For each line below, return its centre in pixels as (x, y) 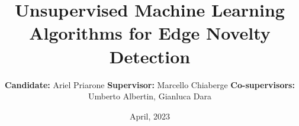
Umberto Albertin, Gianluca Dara (150, 96)
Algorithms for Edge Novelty (150, 33)
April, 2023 (150, 116)
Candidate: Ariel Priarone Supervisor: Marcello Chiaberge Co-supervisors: (150, 84)
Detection (150, 56)
